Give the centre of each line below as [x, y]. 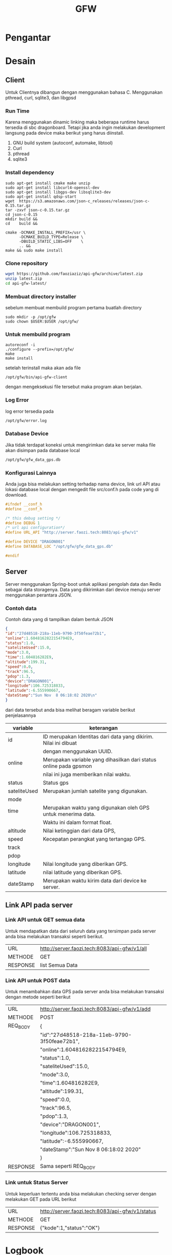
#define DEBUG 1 [23, 523]
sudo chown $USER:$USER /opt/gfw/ [42, 322]
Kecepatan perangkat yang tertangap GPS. [94, 839]
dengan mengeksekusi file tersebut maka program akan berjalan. [74, 387]
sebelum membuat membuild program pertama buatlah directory [73, 307]
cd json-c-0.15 [21, 215]
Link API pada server [39, 905]
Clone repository [27, 263]
